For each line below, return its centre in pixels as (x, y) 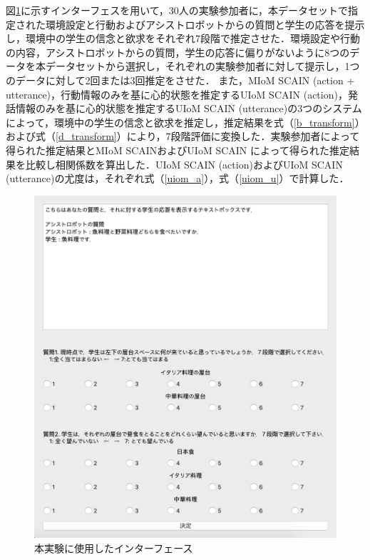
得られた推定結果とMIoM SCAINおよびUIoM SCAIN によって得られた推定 (178, 150)
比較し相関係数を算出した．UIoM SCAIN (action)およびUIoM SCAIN (184, 164)
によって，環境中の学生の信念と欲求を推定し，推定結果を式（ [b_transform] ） (185, 122)
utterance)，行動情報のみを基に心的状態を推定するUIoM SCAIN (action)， (177, 94)
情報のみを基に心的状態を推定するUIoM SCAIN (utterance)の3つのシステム (189, 108)
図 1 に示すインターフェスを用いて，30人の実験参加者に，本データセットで (177, 10)
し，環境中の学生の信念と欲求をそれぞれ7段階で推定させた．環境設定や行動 (183, 38)
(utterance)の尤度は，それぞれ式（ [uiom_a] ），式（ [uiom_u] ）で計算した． (178, 178)
